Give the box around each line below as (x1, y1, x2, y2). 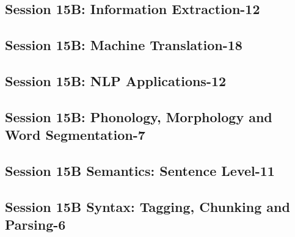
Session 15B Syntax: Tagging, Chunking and (5, 197, 290, 216)
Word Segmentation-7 (5, 125, 145, 144)
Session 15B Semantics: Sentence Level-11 (5, 161, 275, 180)
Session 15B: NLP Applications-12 (5, 71, 227, 90)
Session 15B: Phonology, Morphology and (5, 107, 272, 126)
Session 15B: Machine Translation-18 (5, 35, 242, 54)
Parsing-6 (5, 215, 66, 234)
